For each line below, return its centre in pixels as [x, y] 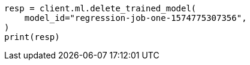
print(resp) [32, 37]
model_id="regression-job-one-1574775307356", [135, 18]
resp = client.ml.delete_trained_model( [100, 8]
